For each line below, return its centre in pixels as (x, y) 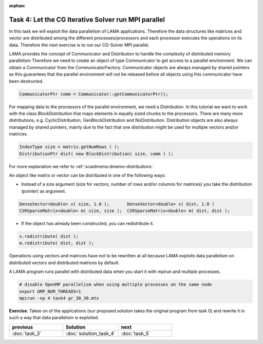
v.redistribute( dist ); (49, 237)
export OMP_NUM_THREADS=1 (50, 291)
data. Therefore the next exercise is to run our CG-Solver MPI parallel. (79, 45)
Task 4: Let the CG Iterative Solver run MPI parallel (87, 19)
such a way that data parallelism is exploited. (54, 318)
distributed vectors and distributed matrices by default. (64, 263)
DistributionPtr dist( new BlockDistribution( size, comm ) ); (96, 154)
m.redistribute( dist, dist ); (57, 243)
